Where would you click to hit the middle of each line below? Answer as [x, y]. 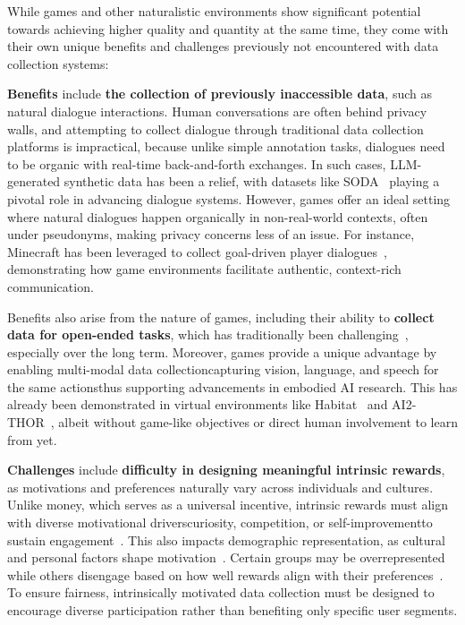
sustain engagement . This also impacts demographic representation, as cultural [226, 539]
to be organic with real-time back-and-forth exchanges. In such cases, [197, 163]
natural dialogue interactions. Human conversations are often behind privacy [217, 111]
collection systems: [58, 63]
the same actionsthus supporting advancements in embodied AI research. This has [232, 386]
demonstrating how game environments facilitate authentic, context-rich [204, 269]
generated [34, 181]
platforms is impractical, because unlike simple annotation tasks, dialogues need [226, 146]
